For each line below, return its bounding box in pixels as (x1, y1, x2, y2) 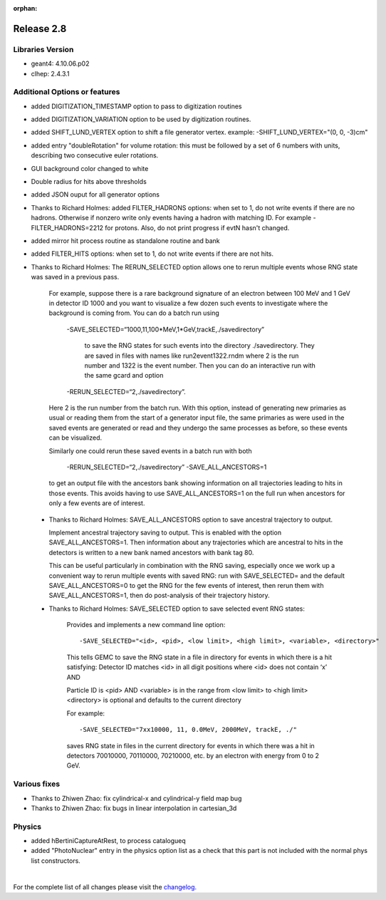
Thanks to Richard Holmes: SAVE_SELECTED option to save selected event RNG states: (48, 604, 306, 613)
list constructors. (31, 856, 81, 865)
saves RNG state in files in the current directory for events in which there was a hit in (66, 741, 315, 750)
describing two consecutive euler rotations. (31, 151, 159, 160)
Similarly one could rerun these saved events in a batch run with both (48, 446, 252, 455)
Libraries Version (13, 44, 74, 54)
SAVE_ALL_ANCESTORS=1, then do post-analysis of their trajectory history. (48, 591, 270, 600)
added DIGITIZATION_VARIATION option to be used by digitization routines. (31, 115, 251, 124)
